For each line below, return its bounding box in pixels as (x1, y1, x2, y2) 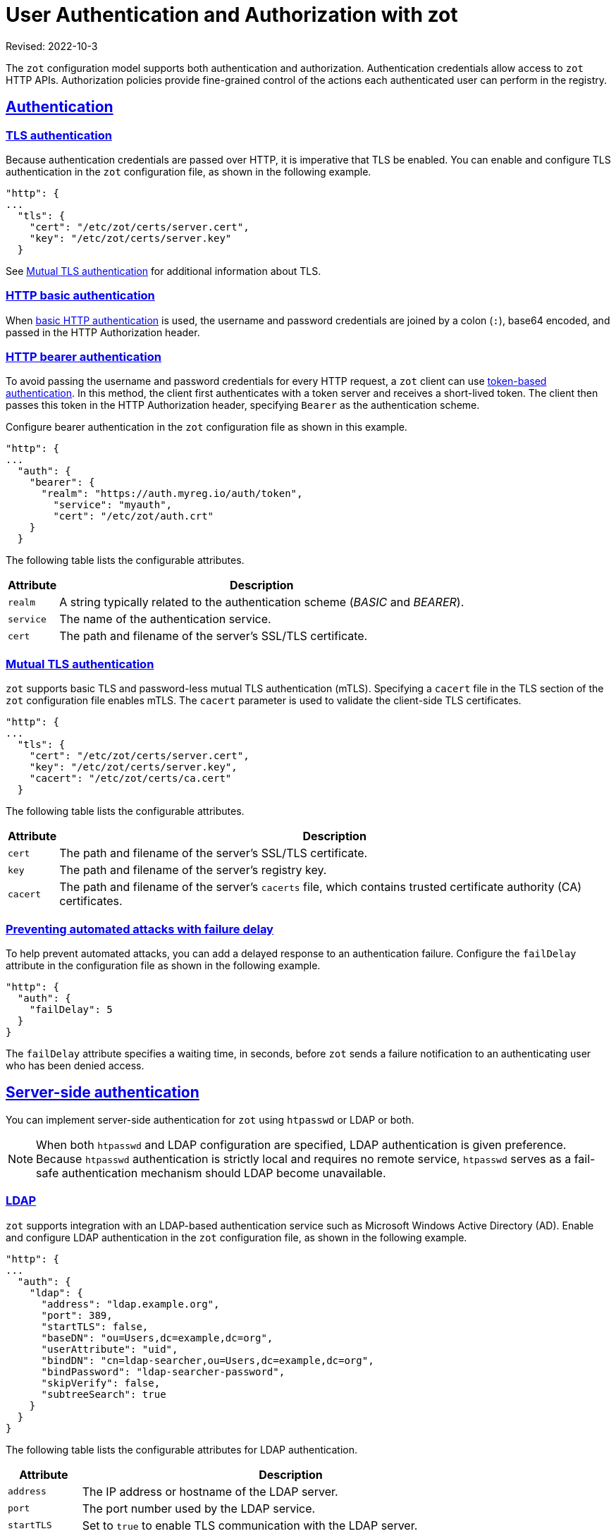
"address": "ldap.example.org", (41, 1298, 220, 1310)
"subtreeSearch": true (41, 1388, 166, 1400)
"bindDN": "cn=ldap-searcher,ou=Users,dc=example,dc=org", (41, 1354, 374, 1366)
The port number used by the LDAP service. (82, 1501, 316, 1516)
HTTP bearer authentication (6, 350, 161, 364)
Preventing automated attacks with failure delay (6, 921, 273, 936)
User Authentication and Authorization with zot (6, 3, 458, 27)
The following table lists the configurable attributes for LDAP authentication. (6, 1443, 358, 1456)
